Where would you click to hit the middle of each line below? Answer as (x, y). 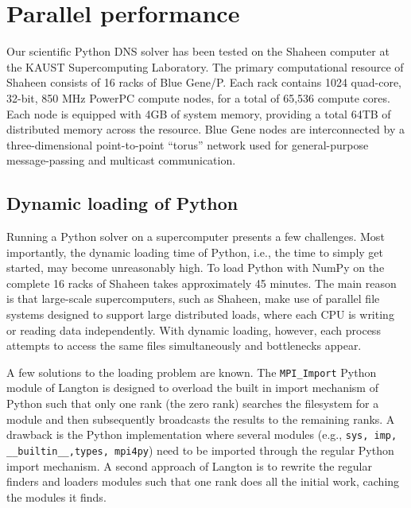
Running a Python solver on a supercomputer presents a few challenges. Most (196, 237)
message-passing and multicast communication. (121, 160)
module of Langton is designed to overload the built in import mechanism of (192, 388)
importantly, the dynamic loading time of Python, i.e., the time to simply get (195, 252)
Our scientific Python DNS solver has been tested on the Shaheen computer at (198, 51)
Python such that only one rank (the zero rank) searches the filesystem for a (193, 403)
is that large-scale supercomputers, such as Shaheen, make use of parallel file (193, 299)
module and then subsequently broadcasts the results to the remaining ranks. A (201, 419)
